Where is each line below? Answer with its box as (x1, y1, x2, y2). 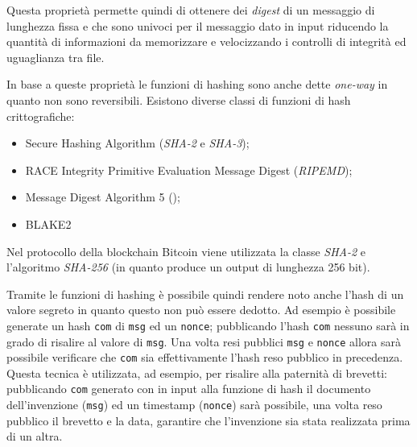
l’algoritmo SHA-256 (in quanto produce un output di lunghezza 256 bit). (6, 259, 370, 275)
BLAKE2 (25, 215, 72, 232)
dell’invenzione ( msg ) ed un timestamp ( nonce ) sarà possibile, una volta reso (6, 396, 382, 413)
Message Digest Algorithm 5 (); (25, 188, 180, 205)
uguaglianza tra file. (6, 48, 105, 65)
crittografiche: (6, 107, 75, 124)
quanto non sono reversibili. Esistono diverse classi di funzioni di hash (6, 91, 351, 108)
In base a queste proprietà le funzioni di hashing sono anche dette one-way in (6, 76, 388, 93)
